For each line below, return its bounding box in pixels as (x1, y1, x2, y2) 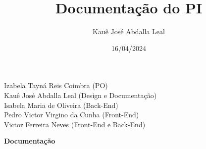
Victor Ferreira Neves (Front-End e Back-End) (4, 119, 146, 129)
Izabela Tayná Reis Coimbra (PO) (4, 80, 108, 91)
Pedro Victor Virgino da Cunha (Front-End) (4, 109, 139, 120)
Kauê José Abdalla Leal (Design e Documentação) (4, 90, 157, 100)
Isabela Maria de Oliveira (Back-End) (4, 99, 118, 110)
